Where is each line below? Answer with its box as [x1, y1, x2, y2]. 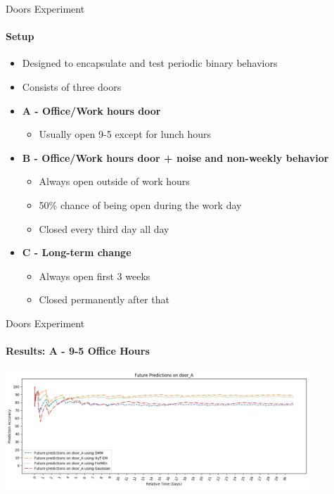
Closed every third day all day [39, 221, 169, 236]
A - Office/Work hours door [22, 103, 161, 118]
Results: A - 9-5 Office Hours [6, 343, 150, 358]
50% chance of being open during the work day [39, 197, 242, 212]
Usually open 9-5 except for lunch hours [39, 127, 212, 141]
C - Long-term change [22, 245, 131, 260]
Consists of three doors [22, 79, 122, 94]
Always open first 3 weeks [39, 268, 150, 283]
